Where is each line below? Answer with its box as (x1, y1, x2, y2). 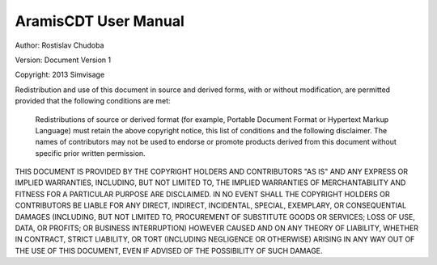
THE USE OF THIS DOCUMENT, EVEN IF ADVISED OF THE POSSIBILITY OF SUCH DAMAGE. (15, 246, 323, 255)
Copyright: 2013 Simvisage (15, 69, 105, 80)
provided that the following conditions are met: (15, 96, 171, 106)
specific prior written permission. (35, 148, 146, 158)
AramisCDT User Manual (15, 12, 185, 30)
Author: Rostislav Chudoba (15, 40, 104, 50)
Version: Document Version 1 (15, 55, 112, 65)
